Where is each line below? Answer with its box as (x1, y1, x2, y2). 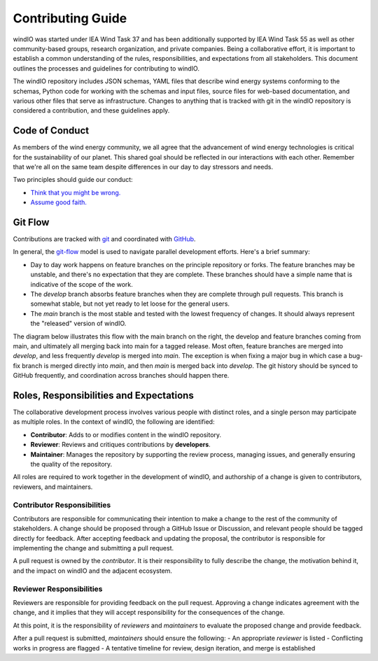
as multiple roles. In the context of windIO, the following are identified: (13, 418, 215, 426)
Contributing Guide (13, 10, 127, 26)
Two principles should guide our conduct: (13, 176, 133, 184)
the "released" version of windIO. (30, 319, 127, 328)
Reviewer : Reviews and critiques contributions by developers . (30, 441, 211, 449)
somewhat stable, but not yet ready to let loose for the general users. (30, 299, 230, 308)
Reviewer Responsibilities (13, 584, 103, 594)
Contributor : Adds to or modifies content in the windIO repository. (30, 430, 222, 439)
